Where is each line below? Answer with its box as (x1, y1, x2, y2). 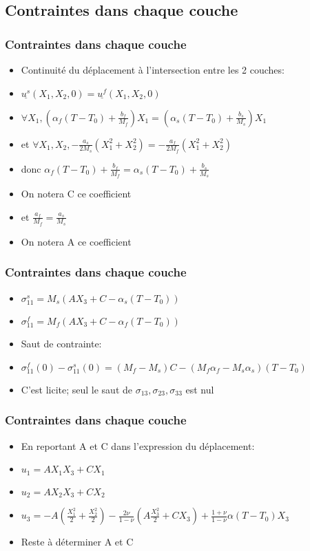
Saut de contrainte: (21, 336, 102, 351)
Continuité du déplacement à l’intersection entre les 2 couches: (21, 63, 285, 76)
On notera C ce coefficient (21, 186, 132, 201)
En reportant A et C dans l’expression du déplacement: (21, 438, 255, 453)
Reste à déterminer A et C (21, 534, 134, 549)
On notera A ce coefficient (21, 234, 132, 248)
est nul (185, 382, 214, 396)
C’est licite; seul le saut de (21, 382, 132, 396)
